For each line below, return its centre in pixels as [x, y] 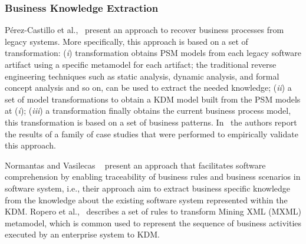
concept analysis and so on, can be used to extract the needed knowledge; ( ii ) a [148, 88]
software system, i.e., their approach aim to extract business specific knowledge [148, 188]
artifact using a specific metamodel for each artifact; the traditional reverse [141, 64]
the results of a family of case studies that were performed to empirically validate [152, 133]
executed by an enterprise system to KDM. [82, 234]
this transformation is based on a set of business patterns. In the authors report [151, 122]
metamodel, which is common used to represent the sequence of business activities [153, 222]
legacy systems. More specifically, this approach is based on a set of [126, 41]
